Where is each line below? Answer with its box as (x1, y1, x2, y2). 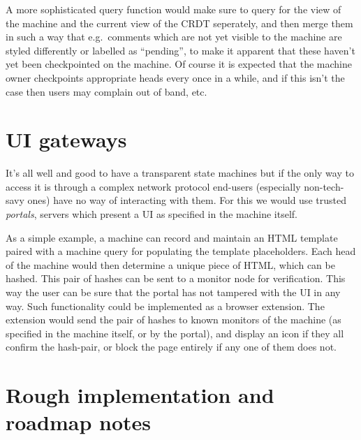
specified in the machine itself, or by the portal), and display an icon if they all (6, 325, 344, 340)
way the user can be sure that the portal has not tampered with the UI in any (6, 285, 341, 300)
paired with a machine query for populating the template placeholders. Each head (6, 244, 356, 258)
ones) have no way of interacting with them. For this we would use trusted (27, 193, 346, 207)
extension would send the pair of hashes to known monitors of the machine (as (6, 312, 341, 327)
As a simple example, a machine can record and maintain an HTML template (6, 230, 338, 244)
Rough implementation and (6, 381, 274, 409)
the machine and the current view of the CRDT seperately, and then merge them (6, 15, 353, 30)
